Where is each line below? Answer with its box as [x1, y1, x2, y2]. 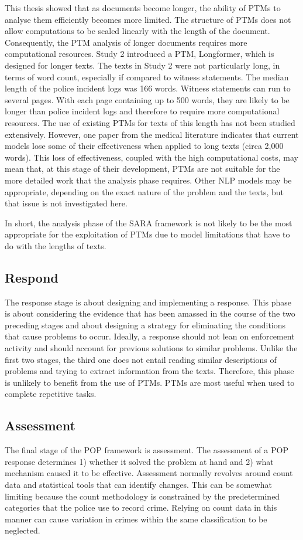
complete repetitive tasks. [5, 388, 97, 400]
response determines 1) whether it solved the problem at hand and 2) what [5, 455, 274, 467]
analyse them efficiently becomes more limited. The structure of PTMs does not [5, 13, 291, 25]
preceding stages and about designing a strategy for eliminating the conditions [5, 318, 286, 331]
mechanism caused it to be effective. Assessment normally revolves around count [5, 467, 293, 479]
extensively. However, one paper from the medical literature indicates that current [5, 128, 299, 140]
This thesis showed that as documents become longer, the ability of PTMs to [5, 2, 281, 13]
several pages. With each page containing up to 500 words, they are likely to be [5, 93, 290, 106]
